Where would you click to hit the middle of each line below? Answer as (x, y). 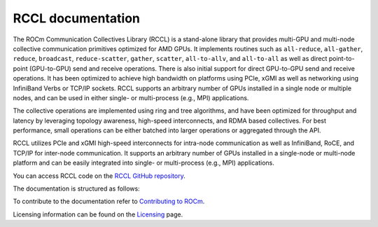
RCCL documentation (76, 18)
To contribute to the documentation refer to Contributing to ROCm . (109, 201)
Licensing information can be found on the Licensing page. (98, 214)
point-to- (342, 59)
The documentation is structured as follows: (76, 188)
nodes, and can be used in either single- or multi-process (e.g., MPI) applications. (131, 97)
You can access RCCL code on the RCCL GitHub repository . (99, 176)
